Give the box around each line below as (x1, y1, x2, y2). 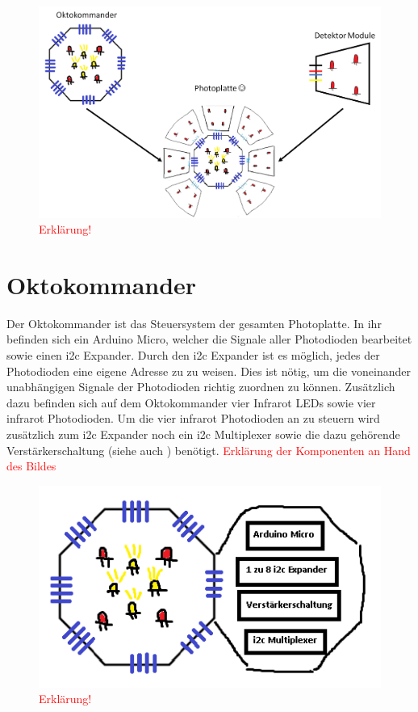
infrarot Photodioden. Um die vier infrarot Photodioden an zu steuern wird (6, 410, 380, 427)
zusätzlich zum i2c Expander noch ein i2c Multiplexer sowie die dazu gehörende (6, 425, 400, 442)
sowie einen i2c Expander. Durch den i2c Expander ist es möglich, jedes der (6, 347, 380, 364)
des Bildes (6, 457, 56, 474)
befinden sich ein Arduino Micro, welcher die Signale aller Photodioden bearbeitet (6, 331, 412, 348)
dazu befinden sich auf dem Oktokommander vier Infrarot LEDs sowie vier (6, 394, 376, 411)
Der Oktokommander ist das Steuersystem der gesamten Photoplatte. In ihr (6, 314, 382, 331)
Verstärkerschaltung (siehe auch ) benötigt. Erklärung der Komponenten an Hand (6, 441, 411, 458)
